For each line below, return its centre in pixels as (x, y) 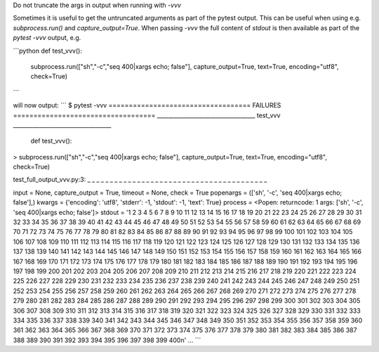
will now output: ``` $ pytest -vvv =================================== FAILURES (147, 105)
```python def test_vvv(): (47, 51)
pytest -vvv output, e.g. (47, 38)
